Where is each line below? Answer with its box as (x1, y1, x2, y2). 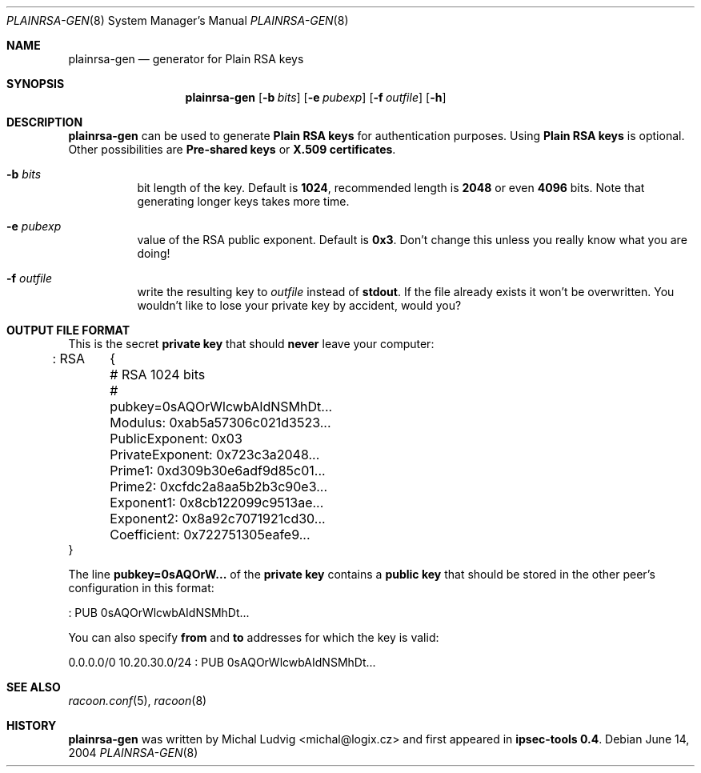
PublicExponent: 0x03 (110, 431, 242, 447)
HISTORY (6, 719, 57, 732)
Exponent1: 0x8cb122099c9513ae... (110, 495, 324, 511)
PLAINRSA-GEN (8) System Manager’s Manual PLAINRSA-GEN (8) (6, 14, 349, 27)
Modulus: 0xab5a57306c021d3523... (110, 415, 331, 431)
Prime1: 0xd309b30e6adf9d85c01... (110, 463, 326, 479)
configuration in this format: (68, 581, 214, 595)
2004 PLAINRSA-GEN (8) (68, 746, 198, 759)
